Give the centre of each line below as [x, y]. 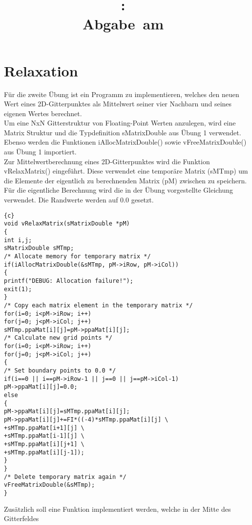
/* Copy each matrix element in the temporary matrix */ [98, 305]
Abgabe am [123, 24]
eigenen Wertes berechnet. [43, 113]
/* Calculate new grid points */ [58, 338]
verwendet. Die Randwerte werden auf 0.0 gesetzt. [79, 200]
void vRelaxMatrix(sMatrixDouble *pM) [67, 224]
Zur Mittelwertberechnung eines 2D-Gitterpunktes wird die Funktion [107, 161]
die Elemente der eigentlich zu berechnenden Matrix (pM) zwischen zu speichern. [126, 180]
